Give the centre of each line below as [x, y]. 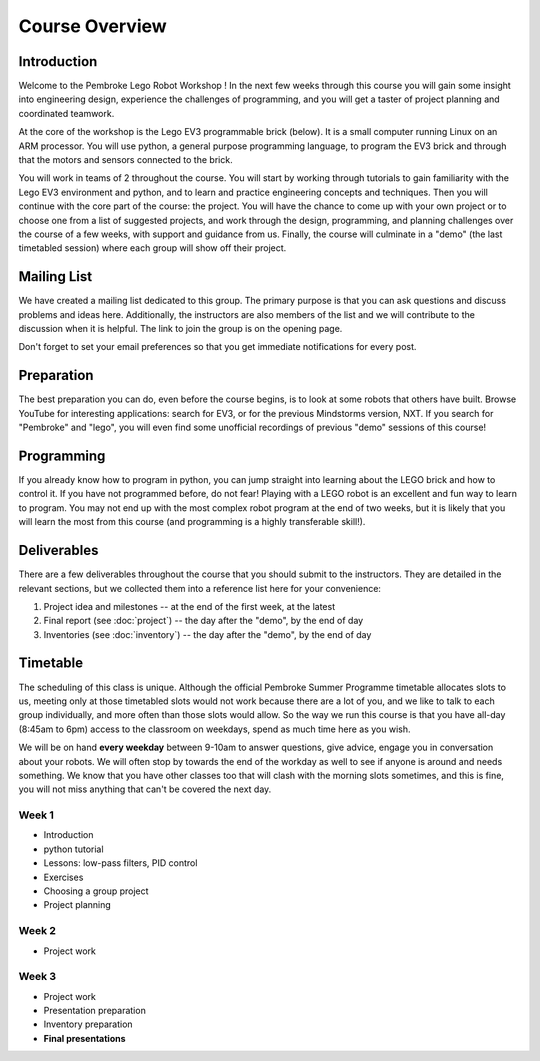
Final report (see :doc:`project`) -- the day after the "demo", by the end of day [203, 621]
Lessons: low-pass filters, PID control [120, 863]
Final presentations [84, 1038]
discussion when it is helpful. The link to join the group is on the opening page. [180, 329]
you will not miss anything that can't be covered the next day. [145, 789]
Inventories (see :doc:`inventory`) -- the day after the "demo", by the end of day [207, 634]
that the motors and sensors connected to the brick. [126, 160]
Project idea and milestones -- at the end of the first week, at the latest [189, 606]
